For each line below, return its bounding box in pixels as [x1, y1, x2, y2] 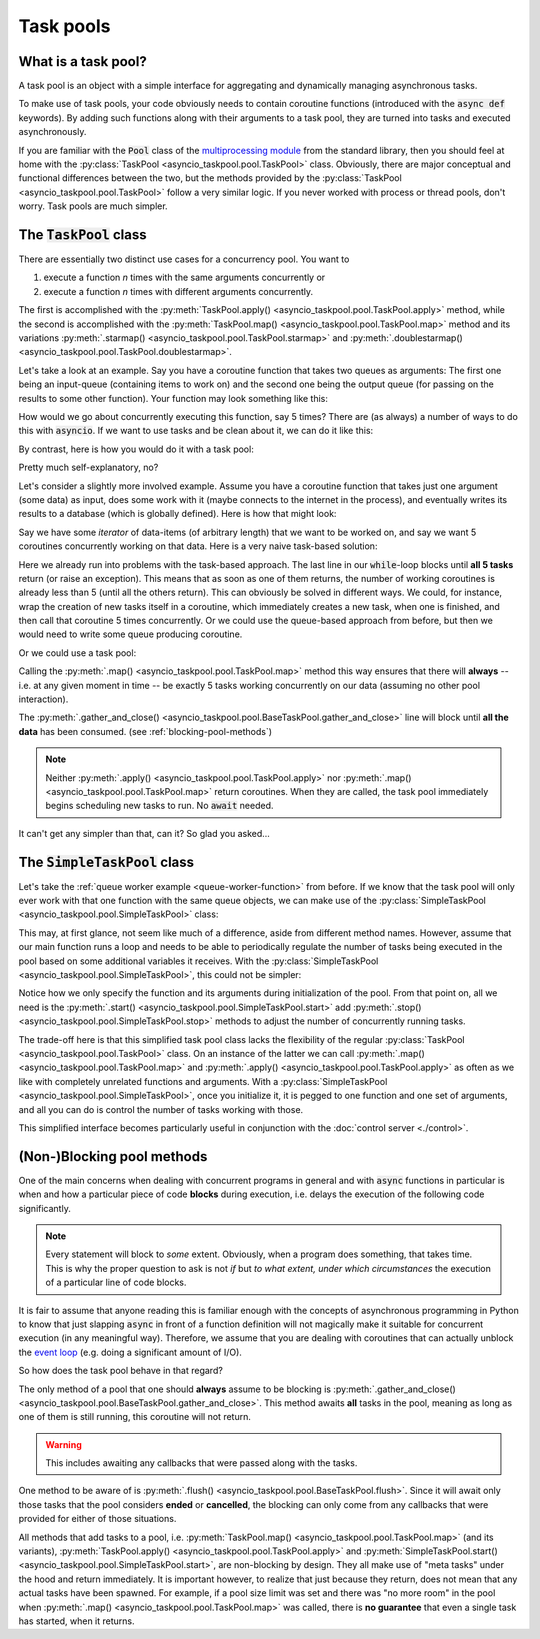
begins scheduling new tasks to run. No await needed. [45, 800, 274, 812]
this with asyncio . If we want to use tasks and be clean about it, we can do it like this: [18, 425, 374, 437]
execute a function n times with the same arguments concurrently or [43, 271, 326, 284]
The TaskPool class [18, 226, 147, 243]
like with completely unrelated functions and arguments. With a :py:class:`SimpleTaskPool [18, 1075, 388, 1087]
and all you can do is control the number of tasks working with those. [18, 1103, 304, 1115]
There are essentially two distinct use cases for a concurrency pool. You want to [18, 253, 350, 265]
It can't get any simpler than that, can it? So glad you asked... [18, 827, 270, 839]
